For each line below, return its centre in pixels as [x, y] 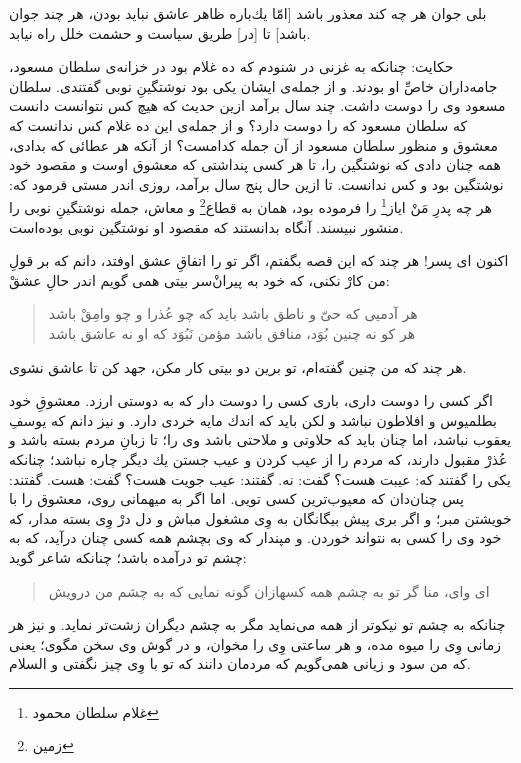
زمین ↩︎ [53, 745]
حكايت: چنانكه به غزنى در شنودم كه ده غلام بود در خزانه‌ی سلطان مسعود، [231, 66]
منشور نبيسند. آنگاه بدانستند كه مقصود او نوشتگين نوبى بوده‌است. [206, 226]
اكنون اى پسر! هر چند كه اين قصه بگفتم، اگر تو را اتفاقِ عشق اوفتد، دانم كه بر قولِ [259, 260]
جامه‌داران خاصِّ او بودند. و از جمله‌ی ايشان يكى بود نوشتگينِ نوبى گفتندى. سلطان [253, 85]
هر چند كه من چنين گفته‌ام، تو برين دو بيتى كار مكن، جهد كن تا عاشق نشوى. [238, 366]
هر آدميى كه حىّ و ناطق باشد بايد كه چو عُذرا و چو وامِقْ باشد [233, 313]
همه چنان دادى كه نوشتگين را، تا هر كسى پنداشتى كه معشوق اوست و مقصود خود [255, 164]
